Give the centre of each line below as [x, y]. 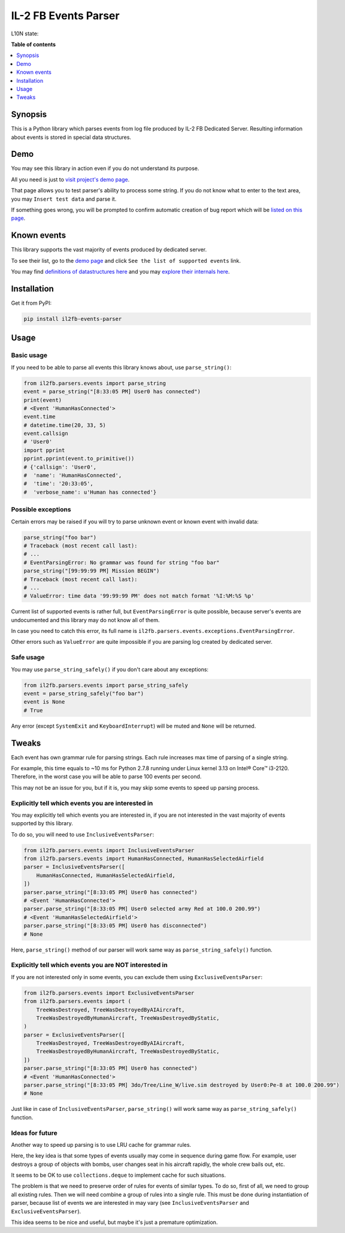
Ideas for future [34, 1133]
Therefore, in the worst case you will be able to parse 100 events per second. [106, 777]
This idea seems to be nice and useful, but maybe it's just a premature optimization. [114, 1222]
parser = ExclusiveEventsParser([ [74, 1035]
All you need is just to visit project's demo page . [70, 179]
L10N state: [25, 34]
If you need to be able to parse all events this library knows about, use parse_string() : [121, 367]
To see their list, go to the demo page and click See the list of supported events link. [126, 260]
